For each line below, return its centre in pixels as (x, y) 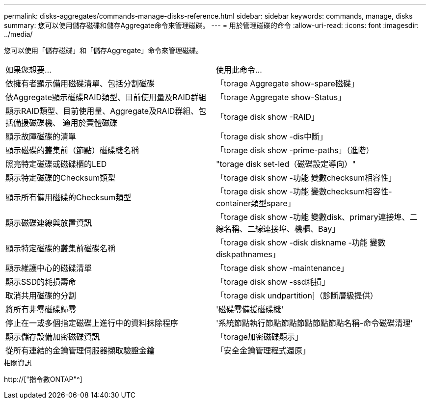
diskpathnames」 (248, 254)
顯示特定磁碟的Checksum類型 (61, 178)
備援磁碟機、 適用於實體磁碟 (66, 123)
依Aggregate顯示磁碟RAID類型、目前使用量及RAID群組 (106, 97)
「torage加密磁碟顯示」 (259, 337)
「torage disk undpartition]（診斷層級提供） (297, 296)
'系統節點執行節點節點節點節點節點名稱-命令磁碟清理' (314, 323)
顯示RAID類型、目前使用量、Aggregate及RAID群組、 (102, 111)
